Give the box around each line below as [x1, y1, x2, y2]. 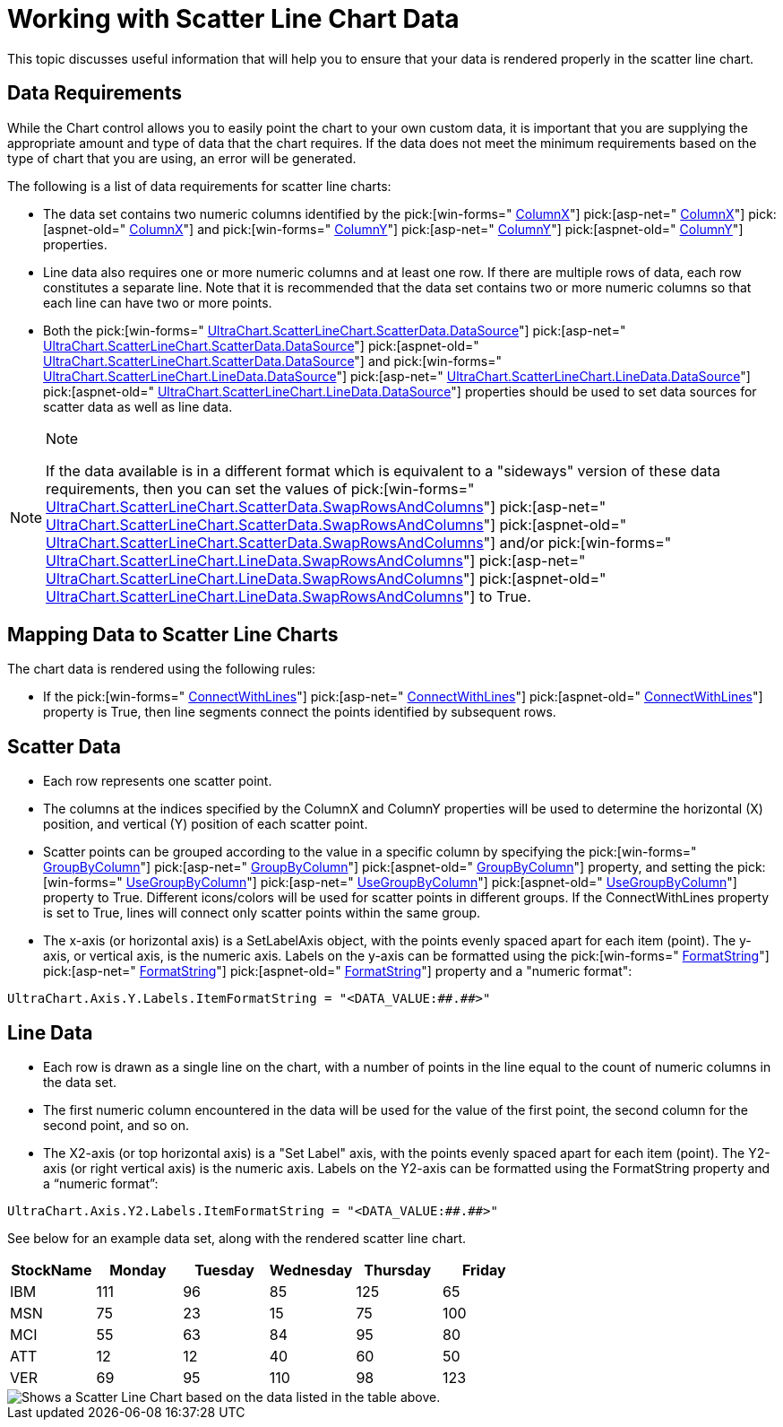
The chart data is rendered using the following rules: [7, 661, 316, 677]
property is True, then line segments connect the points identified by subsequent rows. [43, 704, 556, 720]
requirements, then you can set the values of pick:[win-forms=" [46, 479, 475, 498]
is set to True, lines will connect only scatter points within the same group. [43, 905, 481, 921]
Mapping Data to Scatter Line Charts [7, 623, 339, 647]
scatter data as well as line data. [43, 398, 233, 414]
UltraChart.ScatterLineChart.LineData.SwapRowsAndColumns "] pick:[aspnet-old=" [46, 569, 607, 587]
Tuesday [194, 1261, 254, 1280]
